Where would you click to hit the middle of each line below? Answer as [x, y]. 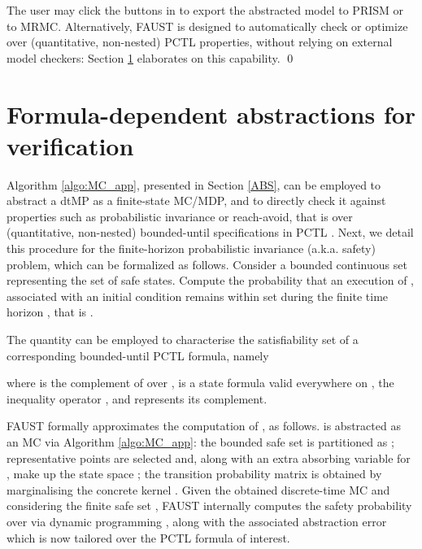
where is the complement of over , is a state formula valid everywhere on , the [200, 383]
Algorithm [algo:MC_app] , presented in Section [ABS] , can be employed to [194, 184]
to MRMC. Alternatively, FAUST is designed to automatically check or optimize [207, 26]
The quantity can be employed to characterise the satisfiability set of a [183, 340]
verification [70, 145]
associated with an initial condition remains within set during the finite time [198, 296]
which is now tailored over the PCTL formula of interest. [148, 537]
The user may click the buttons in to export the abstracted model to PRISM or [205, 10]
